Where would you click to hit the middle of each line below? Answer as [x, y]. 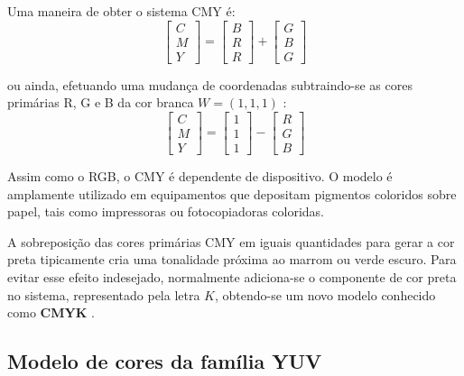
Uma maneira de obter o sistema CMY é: [121, 11]
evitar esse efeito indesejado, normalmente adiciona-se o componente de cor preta [232, 276]
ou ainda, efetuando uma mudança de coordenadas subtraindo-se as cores [210, 84]
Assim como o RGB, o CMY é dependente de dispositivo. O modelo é [200, 175]
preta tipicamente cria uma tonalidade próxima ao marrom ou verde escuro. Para [232, 259]
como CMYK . [51, 312]
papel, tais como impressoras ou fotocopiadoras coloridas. [166, 211]
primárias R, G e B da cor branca [101, 102]
